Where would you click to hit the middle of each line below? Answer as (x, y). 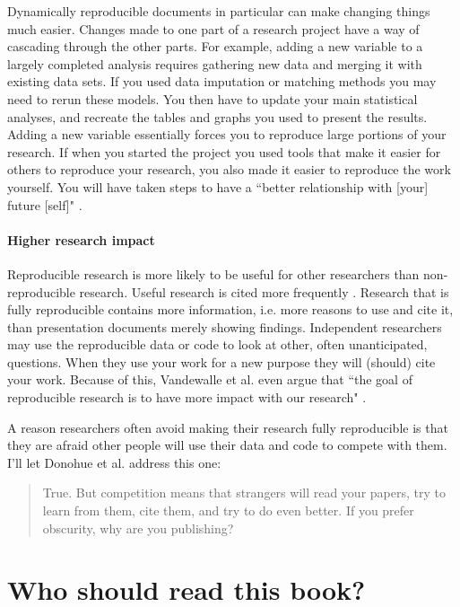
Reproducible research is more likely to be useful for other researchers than (213, 273)
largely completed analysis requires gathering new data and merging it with (215, 63)
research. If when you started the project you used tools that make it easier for (224, 151)
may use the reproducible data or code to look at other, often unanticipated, (217, 344)
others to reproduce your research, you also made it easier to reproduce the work (229, 169)
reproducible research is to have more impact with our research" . (187, 397)
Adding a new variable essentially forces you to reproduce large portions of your (227, 134)
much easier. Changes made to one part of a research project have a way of (213, 28)
